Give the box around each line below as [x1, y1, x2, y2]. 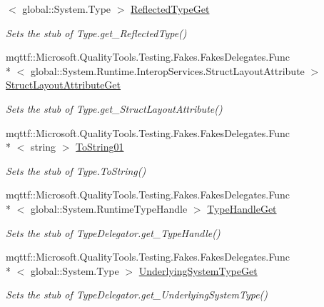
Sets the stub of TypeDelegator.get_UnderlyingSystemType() [6, 287, 268, 302]
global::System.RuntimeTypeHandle [30, 201, 188, 216]
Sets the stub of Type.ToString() [6, 163, 146, 178]
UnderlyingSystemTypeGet [138, 263, 258, 278]
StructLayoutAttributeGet [6, 77, 121, 92]
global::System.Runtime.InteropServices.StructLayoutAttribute [30, 63, 305, 78]
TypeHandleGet [207, 201, 277, 216]
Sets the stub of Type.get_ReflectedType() [6, 25, 187, 40]
